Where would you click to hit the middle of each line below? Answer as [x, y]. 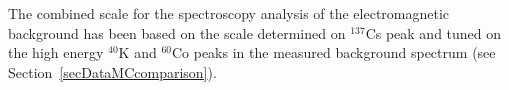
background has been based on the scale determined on [177, 32]
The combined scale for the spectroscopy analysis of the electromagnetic [229, 13]
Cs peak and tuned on [433, 32]
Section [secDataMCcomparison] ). [112, 71]
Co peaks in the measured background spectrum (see [333, 52]
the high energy [56, 52]
